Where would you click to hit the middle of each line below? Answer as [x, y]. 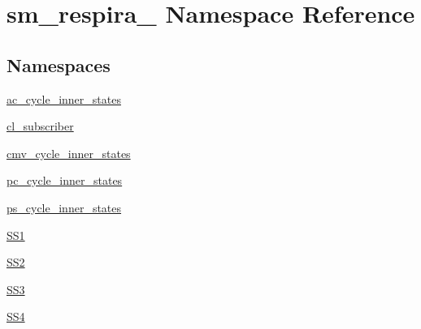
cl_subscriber [40, 126]
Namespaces [59, 64]
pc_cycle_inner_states [65, 180]
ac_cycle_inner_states [64, 98]
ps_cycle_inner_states [64, 207]
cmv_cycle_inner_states [69, 153]
